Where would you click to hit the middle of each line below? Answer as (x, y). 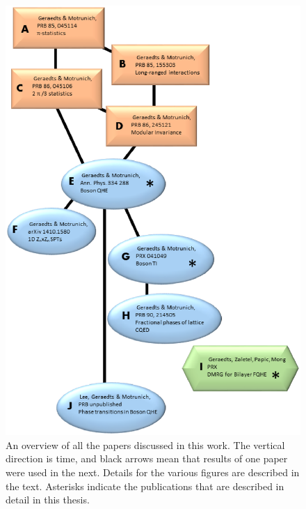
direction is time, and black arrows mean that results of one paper (147, 458)
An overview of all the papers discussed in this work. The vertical (145, 445)
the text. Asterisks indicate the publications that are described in (145, 486)
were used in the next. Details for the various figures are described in (153, 472)
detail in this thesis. (48, 500)
